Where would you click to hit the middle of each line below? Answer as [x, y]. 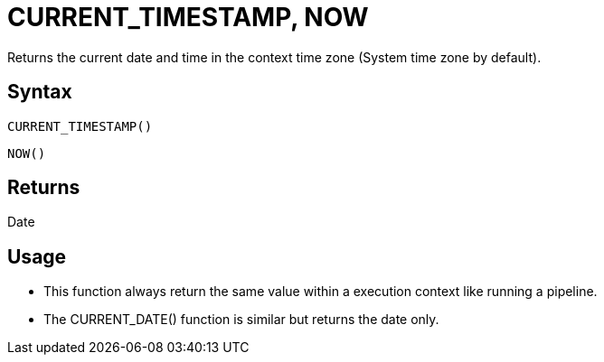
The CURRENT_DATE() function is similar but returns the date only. [241, 320]
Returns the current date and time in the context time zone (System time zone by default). [274, 57]
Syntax [40, 92]
